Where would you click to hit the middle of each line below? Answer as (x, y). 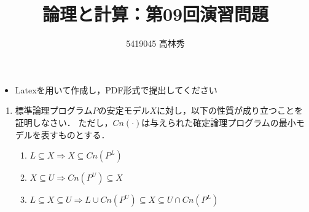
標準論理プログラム (54, 110)
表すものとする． (75, 134)
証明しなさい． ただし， (64, 122)
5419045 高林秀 (155, 43)
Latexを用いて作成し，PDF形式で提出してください (116, 89)
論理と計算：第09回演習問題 (155, 14)
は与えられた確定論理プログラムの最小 (219, 122)
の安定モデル (124, 110)
